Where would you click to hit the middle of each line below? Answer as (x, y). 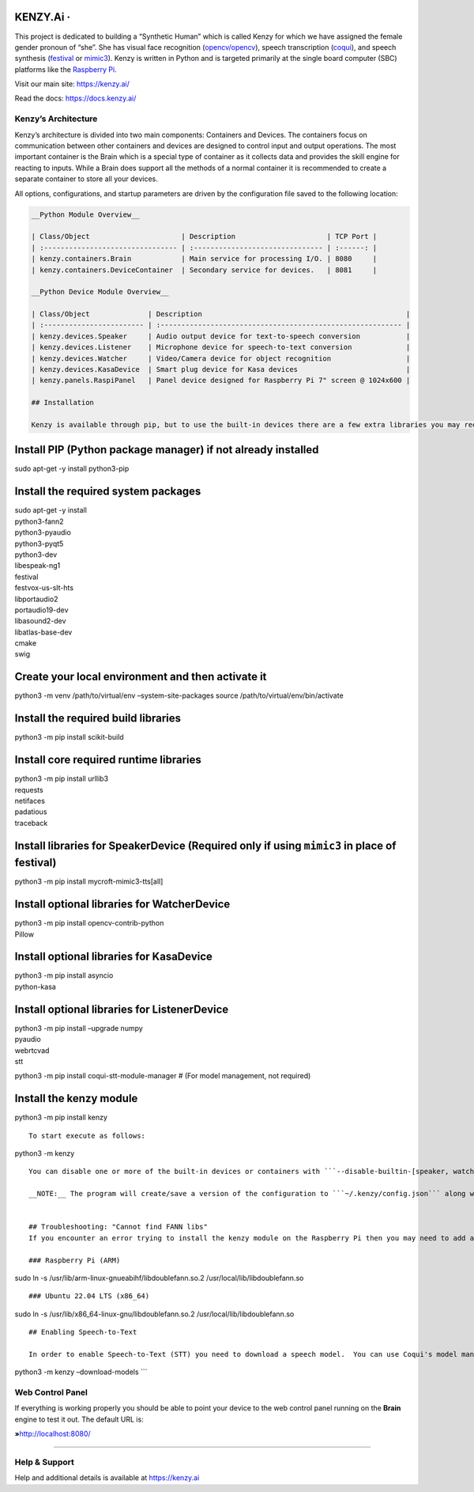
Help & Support (44, 1462)
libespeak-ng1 (38, 566)
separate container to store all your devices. (86, 179)
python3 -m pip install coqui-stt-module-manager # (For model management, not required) (163, 1076)
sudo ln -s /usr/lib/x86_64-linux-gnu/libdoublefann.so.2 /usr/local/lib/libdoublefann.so (154, 1314)
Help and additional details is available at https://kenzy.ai (107, 1478)
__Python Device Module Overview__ (100, 292)
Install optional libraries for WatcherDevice (122, 905)
